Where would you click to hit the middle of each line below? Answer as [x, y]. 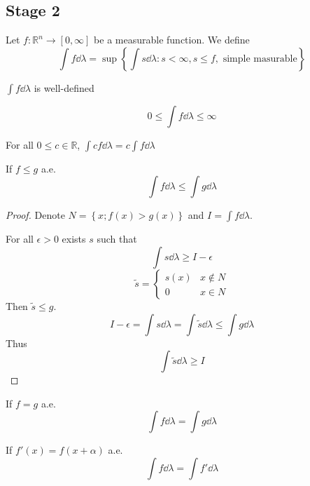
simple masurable [260, 59]
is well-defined [64, 87]
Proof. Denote [35, 215]
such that [117, 239]
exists [74, 239]
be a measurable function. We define [172, 40]
